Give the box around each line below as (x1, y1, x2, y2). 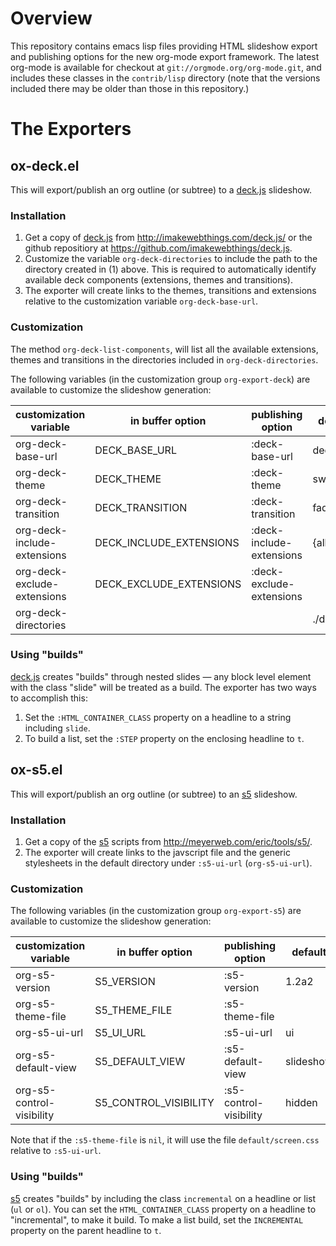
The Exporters (10, 118, 132, 141)
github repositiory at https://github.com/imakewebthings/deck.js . (24, 242, 293, 254)
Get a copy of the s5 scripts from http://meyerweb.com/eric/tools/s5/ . (24, 835, 313, 847)
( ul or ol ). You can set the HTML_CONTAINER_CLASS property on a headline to (10, 1203, 317, 1215)
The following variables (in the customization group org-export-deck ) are (10, 373, 311, 385)
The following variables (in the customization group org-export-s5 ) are (10, 905, 302, 917)
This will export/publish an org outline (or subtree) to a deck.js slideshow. (10, 183, 312, 196)
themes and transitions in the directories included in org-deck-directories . (10, 353, 319, 366)
